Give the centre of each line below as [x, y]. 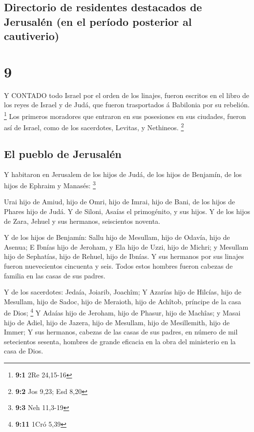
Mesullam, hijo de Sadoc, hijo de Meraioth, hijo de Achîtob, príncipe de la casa [123, 301]
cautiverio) [32, 36]
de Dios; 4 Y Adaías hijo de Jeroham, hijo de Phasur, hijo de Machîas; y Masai [122, 312]
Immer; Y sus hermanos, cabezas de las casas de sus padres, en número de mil [121, 332]
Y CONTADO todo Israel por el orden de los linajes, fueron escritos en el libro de [127, 95]
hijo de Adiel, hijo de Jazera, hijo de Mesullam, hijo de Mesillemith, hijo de [117, 322]
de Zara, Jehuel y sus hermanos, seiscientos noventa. [82, 221]
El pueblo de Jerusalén [63, 153]
